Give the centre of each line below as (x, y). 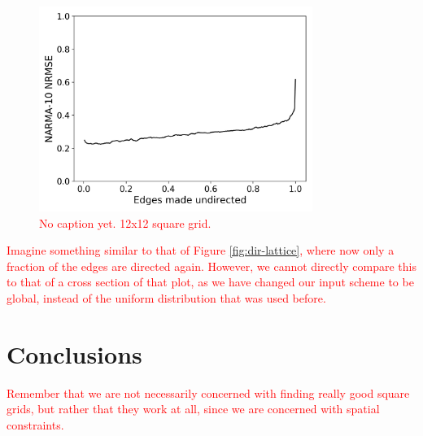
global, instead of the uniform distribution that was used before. (166, 297)
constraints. (35, 424)
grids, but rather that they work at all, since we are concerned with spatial (193, 409)
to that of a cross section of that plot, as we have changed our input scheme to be (210, 282)
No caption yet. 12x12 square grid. (125, 222)
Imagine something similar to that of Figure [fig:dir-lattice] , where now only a (201, 250)
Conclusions (74, 353)
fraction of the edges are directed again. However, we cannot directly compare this (211, 266)
